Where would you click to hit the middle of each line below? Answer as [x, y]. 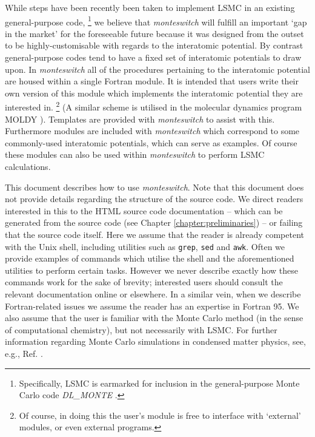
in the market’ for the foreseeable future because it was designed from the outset [154, 33]
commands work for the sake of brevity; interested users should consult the [144, 282]
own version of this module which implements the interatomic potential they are [154, 93]
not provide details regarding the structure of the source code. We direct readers [154, 199]
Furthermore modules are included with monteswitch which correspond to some [152, 131]
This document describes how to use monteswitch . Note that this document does [154, 187]
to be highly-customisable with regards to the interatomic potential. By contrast [154, 45]
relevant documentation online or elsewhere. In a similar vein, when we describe [153, 294]
